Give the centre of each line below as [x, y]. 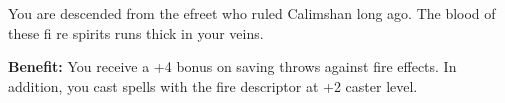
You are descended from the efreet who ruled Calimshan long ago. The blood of [252, 13]
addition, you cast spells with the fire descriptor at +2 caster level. [213, 85]
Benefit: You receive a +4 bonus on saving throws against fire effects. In [232, 66]
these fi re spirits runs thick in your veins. [136, 32]
